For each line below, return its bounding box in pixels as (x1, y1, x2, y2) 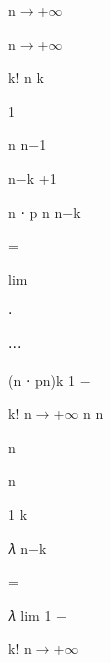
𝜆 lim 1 (8, 604, 52, 625)
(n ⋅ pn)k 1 (8, 369, 76, 390)
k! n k (8, 67, 44, 88)
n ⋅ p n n (8, 201, 63, 222)
